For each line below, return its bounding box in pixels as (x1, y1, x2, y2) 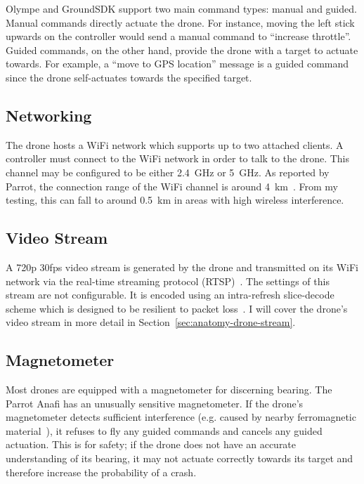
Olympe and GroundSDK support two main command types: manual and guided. (6, 1, 357, 15)
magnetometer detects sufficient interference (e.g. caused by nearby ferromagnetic (6, 410, 356, 424)
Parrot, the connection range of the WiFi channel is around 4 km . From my (6, 178, 338, 193)
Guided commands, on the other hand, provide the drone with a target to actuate (6, 42, 358, 57)
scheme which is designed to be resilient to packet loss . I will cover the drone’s (6, 301, 348, 315)
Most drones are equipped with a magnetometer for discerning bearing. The (6, 382, 332, 397)
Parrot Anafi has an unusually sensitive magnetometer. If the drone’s (6, 395, 304, 410)
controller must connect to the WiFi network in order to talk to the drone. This (6, 151, 350, 166)
